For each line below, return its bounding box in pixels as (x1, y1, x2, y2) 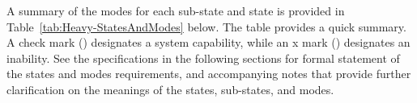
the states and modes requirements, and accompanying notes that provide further (6, 65, 411, 82)
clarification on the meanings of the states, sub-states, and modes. (6, 80, 334, 97)
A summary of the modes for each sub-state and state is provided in (6, 2, 345, 19)
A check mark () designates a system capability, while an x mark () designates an (6, 34, 411, 51)
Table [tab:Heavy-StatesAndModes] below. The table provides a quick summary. (6, 18, 406, 35)
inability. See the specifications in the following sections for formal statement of (6, 49, 400, 66)
